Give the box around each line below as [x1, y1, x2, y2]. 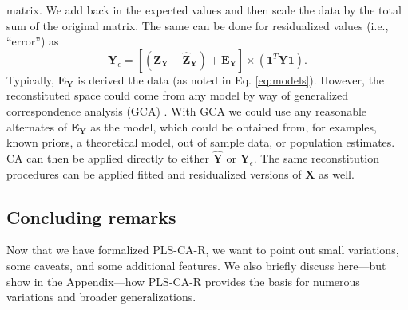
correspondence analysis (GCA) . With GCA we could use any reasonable [6, 102, 367, 119]
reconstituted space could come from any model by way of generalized [6, 87, 349, 104]
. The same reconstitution [253, 149, 379, 166]
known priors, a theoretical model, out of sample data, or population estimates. [6, 134, 395, 151]
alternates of [6, 118, 67, 135]
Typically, [6, 71, 54, 88]
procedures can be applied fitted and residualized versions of [6, 165, 302, 182]
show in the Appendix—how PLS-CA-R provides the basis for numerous [6, 273, 360, 289]
